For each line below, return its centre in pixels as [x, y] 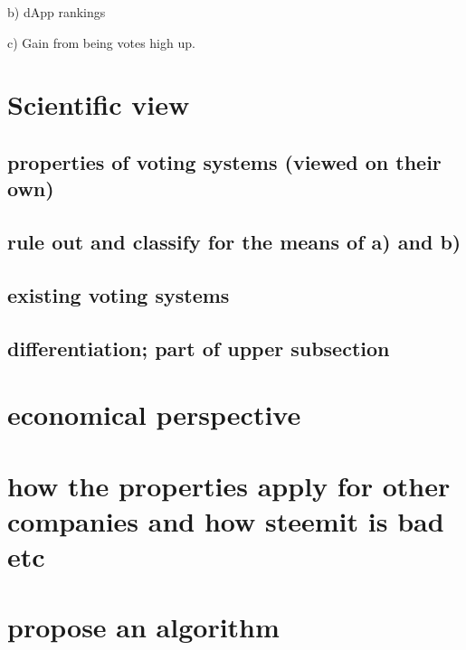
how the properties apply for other [229, 485]
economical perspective [154, 414]
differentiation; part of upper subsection [199, 348]
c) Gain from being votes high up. [101, 42]
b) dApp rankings [57, 12]
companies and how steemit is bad [226, 520]
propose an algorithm [143, 627]
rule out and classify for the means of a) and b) [234, 242]
